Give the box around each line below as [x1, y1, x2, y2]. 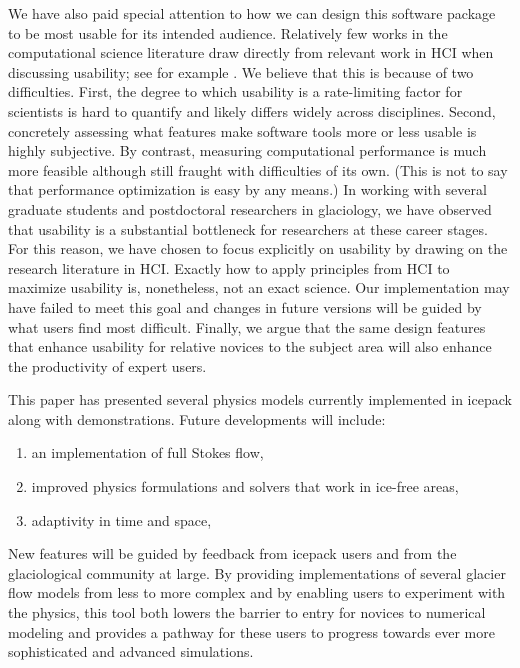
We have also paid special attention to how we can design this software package [8, 3, 496, 23]
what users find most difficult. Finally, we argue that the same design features [8, 316, 486, 337]
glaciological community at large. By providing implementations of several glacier [8, 562, 506, 583]
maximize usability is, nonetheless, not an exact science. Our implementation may [8, 277, 510, 298]
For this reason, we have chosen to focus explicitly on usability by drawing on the [8, 238, 508, 259]
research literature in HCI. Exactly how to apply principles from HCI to [8, 257, 450, 278]
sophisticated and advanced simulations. [8, 641, 254, 662]
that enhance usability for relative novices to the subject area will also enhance [8, 336, 492, 357]
